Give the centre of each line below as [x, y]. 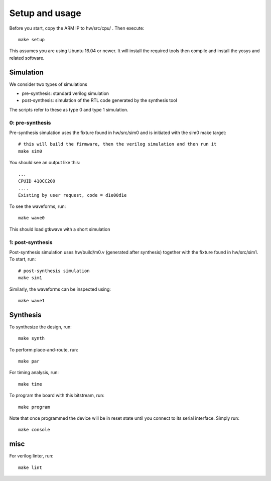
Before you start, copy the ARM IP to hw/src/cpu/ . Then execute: [77, 28]
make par [29, 361]
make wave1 [32, 300]
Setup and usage [45, 13]
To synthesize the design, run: [41, 327]
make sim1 [30, 278]
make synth [32, 338]
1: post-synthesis [31, 242]
